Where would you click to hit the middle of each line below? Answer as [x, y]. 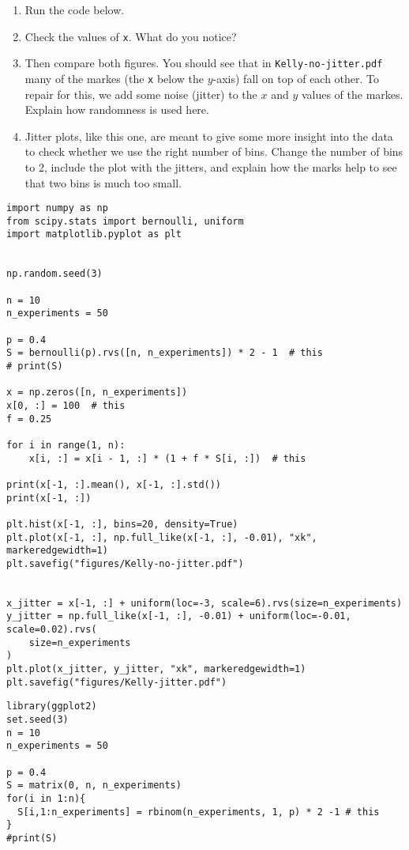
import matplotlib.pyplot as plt [94, 234]
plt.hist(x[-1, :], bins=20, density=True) [122, 524]
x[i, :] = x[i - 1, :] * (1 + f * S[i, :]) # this [167, 458]
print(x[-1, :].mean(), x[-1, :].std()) [114, 484]
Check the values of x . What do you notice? [131, 36]
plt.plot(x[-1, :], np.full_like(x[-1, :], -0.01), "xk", [162, 537]
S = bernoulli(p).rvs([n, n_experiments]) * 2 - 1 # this [165, 353]
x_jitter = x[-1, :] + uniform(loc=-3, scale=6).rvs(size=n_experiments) [204, 603]
